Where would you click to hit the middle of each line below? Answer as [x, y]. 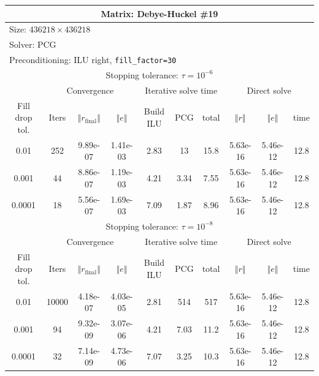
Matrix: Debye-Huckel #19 [159, 13]
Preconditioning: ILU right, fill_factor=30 [93, 60]
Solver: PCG [33, 44]
